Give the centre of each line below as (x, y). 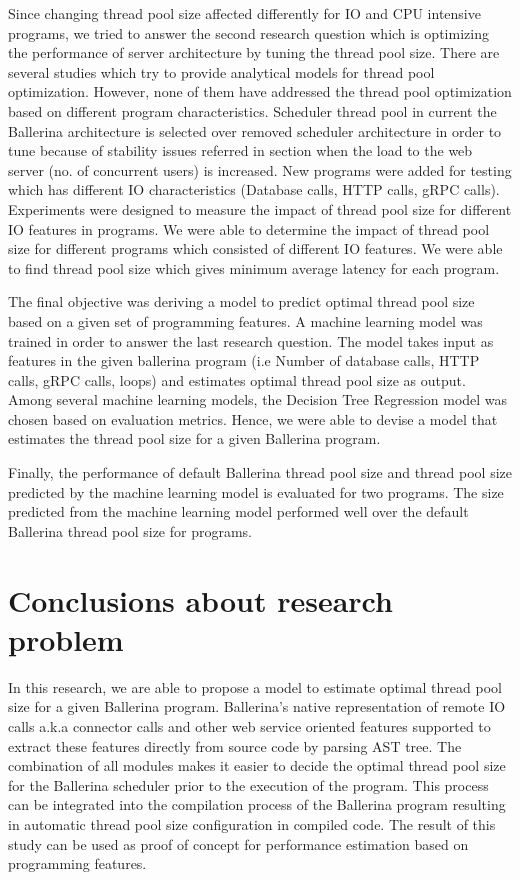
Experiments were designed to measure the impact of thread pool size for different (260, 208)
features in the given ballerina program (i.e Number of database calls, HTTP (244, 360)
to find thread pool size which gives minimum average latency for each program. (254, 267)
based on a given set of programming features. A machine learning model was (245, 320)
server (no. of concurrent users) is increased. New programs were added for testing (260, 169)
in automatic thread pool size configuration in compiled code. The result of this (252, 823)
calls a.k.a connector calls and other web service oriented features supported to (249, 725)
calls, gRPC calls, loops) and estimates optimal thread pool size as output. (237, 379)
